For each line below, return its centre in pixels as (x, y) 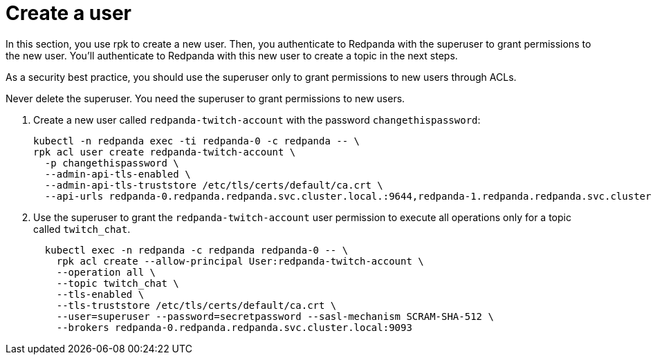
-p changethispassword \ (112, 163)
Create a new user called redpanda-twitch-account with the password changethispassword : (257, 120)
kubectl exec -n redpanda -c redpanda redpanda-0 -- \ (196, 250)
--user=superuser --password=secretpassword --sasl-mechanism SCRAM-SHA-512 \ (275, 316)
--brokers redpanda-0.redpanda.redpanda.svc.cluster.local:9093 (234, 327)
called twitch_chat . (82, 229)
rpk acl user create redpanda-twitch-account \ (165, 152)
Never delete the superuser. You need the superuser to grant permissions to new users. (205, 98)
